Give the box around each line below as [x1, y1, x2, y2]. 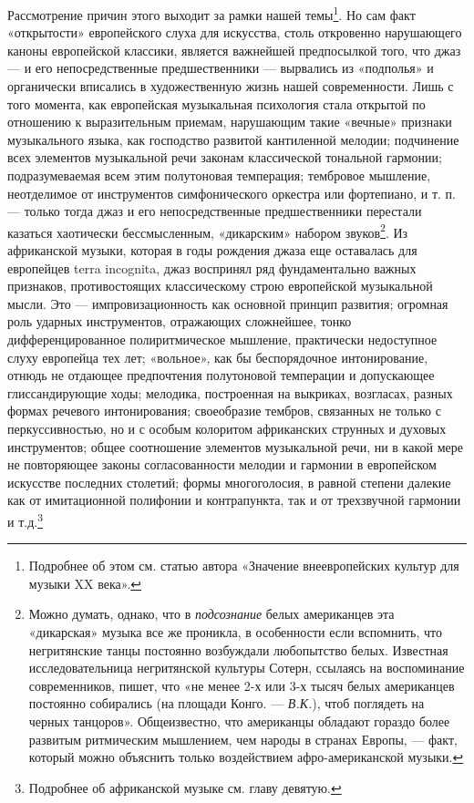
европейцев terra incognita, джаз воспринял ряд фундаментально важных [7, 258, 417, 277]
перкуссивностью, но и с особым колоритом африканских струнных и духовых [7, 418, 447, 438]
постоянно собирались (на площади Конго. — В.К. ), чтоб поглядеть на [28, 694, 425, 713]
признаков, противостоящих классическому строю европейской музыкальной [7, 276, 433, 295]
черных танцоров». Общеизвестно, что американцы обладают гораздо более [28, 711, 450, 730]
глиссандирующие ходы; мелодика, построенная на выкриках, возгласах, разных [7, 383, 453, 402]
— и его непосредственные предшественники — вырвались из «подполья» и [7, 58, 434, 77]
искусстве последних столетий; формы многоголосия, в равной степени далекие [7, 472, 451, 491]
